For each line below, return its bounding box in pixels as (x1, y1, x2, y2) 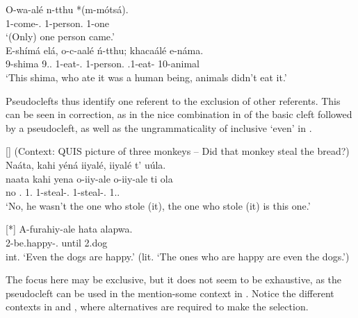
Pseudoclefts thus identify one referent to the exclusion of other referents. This (6, 93, 341, 108)
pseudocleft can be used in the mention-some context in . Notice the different (6, 285, 334, 300)
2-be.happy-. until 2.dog (6, 235, 108, 249)
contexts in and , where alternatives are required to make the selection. (6, 299, 309, 314)
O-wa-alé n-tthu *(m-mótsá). (6, 2, 129, 16)
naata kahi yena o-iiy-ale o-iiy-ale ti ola (6, 171, 173, 185)
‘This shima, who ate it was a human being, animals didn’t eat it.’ (6, 69, 287, 84)
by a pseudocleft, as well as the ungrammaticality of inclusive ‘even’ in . (6, 120, 312, 135)
